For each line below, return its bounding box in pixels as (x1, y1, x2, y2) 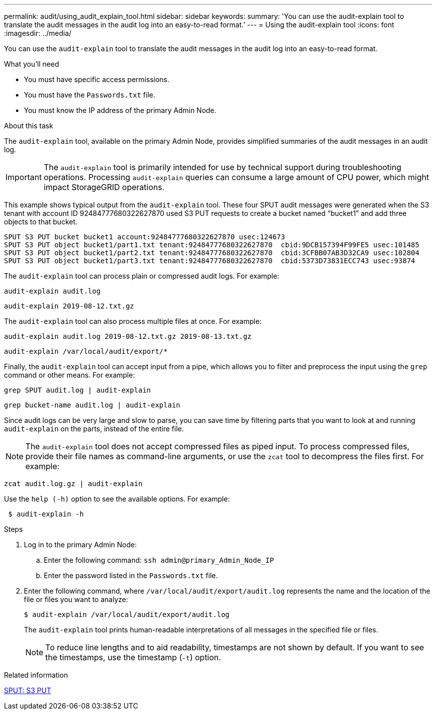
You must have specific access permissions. (24, 75, 170, 84)
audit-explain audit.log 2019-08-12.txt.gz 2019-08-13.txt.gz (4, 332, 252, 340)
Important (5, 172, 42, 182)
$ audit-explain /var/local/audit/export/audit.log (24, 611, 230, 618)
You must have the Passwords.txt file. (24, 91, 155, 99)
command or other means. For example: (4, 371, 135, 379)
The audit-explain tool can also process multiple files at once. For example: (4, 317, 262, 325)
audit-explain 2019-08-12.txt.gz (4, 302, 134, 310)
